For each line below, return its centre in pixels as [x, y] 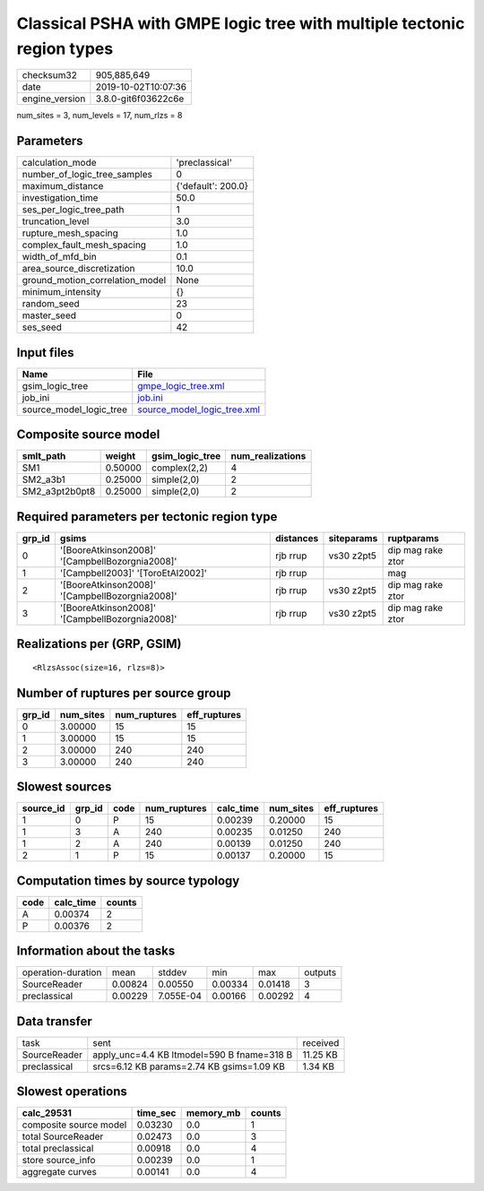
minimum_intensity [62, 292]
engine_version [54, 99]
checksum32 [50, 75]
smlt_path [44, 456]
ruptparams [413, 538]
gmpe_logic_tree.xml [181, 385]
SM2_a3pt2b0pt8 [59, 491]
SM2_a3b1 [44, 479]
